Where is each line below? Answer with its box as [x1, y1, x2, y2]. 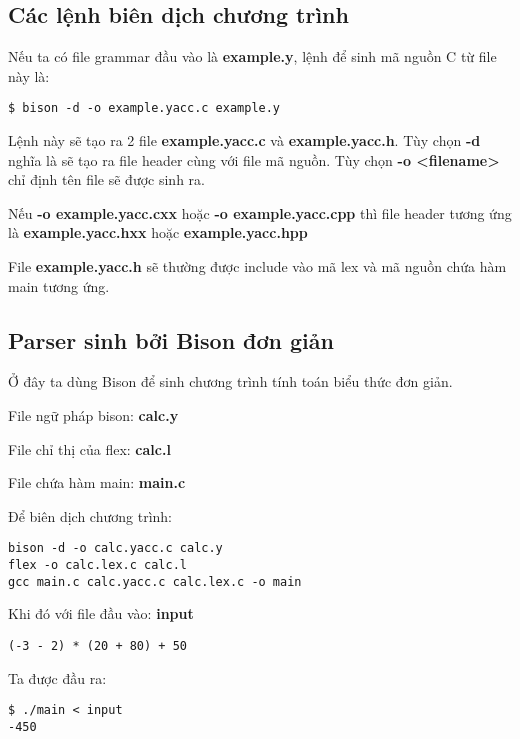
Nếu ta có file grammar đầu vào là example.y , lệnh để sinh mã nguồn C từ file [8, 46, 497, 67]
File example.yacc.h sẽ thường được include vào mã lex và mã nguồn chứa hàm [8, 256, 507, 277]
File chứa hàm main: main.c [8, 472, 186, 493]
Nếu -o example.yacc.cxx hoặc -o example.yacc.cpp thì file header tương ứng [8, 202, 512, 223]
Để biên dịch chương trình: [8, 505, 172, 526]
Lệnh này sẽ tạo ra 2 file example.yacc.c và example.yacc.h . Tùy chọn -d [8, 130, 481, 151]
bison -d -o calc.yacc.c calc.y [8, 541, 223, 556]
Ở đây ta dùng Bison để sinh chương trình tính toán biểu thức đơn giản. [8, 371, 453, 392]
